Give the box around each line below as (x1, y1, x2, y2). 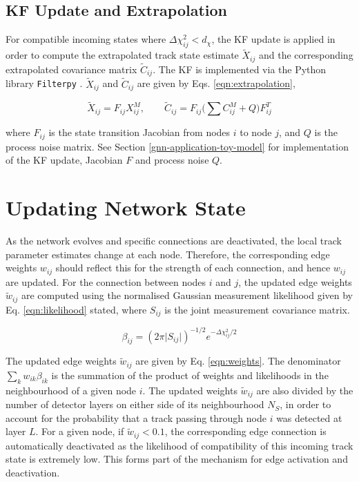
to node (240, 125, 272, 139)
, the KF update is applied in (211, 32, 336, 46)
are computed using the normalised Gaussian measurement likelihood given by (21, 288, 353, 302)
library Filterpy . (6, 76, 83, 90)
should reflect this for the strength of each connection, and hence (55, 260, 331, 275)
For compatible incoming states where (6, 32, 166, 46)
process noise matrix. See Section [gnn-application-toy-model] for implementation (6, 139, 349, 153)
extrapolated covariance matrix (6, 61, 137, 76)
